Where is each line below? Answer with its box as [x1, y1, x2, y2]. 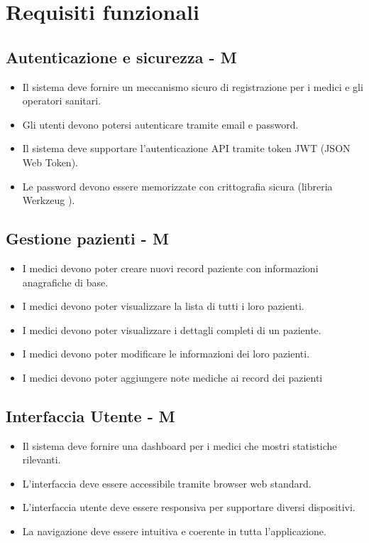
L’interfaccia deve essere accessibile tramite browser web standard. [22, 475, 312, 490]
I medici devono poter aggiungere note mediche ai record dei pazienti [22, 370, 323, 385]
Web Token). [22, 154, 78, 169]
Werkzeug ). [22, 193, 75, 208]
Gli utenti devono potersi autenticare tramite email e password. [22, 117, 299, 131]
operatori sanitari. [22, 93, 101, 108]
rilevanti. [22, 452, 61, 467]
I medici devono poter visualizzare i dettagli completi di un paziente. [22, 322, 321, 337]
